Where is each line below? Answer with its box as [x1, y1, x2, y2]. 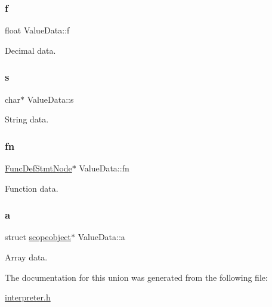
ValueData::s [27, 93, 74, 105]
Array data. [5, 251, 48, 263]
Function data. [5, 182, 58, 194]
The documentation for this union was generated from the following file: [5, 271, 268, 283]
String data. [5, 113, 49, 125]
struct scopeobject [5, 231, 72, 243]
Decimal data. [5, 44, 56, 56]
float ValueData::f [5, 24, 70, 36]
